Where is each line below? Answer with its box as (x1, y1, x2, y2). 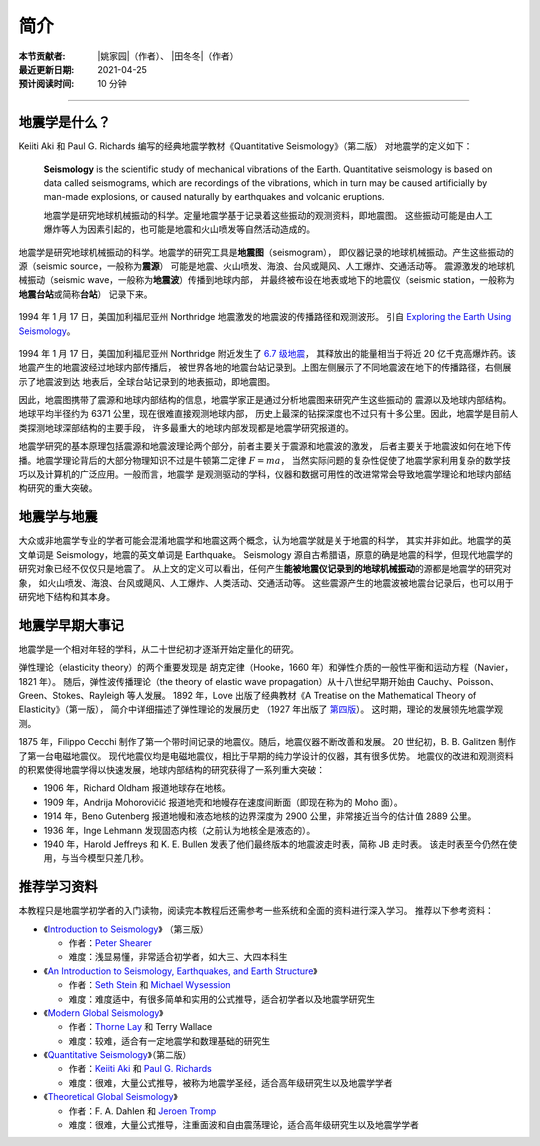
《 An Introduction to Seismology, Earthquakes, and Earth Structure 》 (43, 965, 318, 977)
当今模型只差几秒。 (69, 852, 149, 864)
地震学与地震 (18, 508, 98, 525)
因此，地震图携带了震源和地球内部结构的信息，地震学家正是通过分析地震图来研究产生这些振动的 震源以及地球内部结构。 (18, 394, 512, 406)
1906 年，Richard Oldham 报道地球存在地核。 (43, 782, 231, 794)
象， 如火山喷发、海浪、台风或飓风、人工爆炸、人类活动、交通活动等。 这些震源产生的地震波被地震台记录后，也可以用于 (18, 576, 514, 589)
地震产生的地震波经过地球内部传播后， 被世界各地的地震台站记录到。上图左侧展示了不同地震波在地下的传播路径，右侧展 (18, 361, 512, 374)
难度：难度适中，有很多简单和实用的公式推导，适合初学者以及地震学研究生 (68, 993, 375, 1005)
